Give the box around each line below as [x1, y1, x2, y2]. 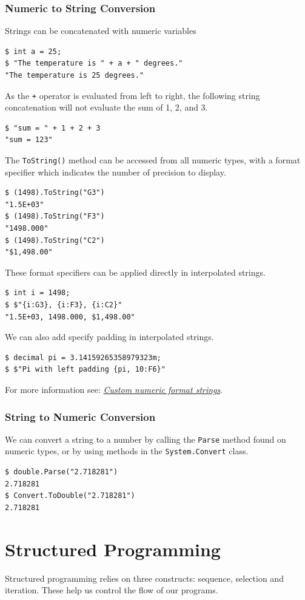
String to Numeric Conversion [5, 409, 156, 424]
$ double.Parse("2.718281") [5, 468, 118, 477]
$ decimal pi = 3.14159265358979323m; [5, 353, 161, 362]
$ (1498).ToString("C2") [5, 236, 105, 245]
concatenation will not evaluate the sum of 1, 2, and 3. [5, 101, 208, 114]
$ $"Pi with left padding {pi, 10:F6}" [5, 365, 166, 374]
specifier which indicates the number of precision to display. [5, 165, 226, 178]
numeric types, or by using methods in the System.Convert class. [5, 445, 249, 457]
